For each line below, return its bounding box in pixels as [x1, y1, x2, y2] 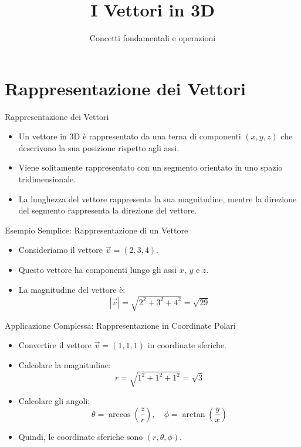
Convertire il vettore [18, 339, 92, 351]
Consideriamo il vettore [18, 243, 103, 256]
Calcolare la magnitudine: [18, 358, 111, 371]
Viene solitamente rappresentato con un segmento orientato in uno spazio [18, 161, 283, 174]
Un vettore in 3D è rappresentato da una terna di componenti [18, 130, 241, 142]
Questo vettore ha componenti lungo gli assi [18, 263, 177, 275]
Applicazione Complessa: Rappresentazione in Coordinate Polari [5, 319, 236, 331]
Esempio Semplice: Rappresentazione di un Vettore [5, 223, 188, 236]
